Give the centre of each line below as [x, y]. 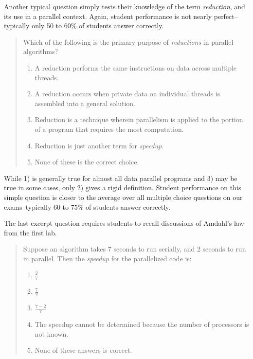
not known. [52, 333]
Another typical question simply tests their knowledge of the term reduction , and [125, 6]
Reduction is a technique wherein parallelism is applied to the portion [139, 119]
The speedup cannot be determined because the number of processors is [142, 324]
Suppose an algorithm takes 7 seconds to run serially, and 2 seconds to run [135, 249]
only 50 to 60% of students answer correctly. [98, 26]
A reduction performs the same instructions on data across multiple [136, 67]
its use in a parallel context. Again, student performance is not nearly [108, 16]
